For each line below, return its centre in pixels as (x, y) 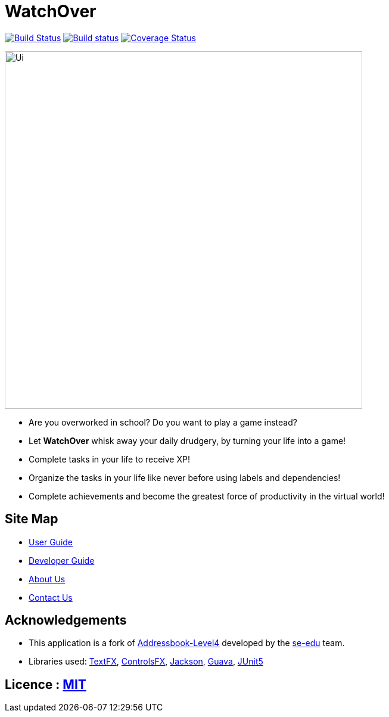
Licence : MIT (46, 684)
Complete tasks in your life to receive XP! (109, 459)
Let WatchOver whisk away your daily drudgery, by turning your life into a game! (187, 440)
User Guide (51, 542)
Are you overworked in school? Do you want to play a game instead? (163, 422)
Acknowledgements (66, 620)
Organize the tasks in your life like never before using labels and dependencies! (185, 477)
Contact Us (51, 597)
